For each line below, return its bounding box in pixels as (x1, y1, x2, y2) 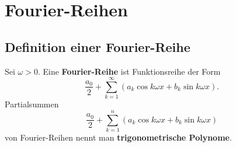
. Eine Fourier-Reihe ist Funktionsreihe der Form (37, 65, 221, 77)
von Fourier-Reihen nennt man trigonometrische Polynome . (5, 131, 232, 143)
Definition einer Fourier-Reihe (5, 37, 190, 55)
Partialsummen (5, 98, 59, 110)
